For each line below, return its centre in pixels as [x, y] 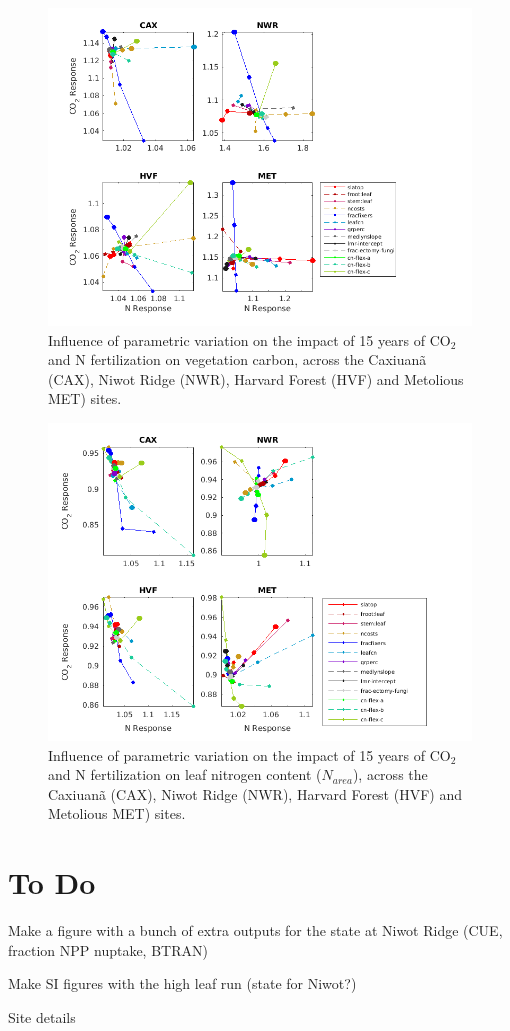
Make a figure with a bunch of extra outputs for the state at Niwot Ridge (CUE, [255, 930]
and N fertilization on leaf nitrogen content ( [185, 774]
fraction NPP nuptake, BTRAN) [108, 949]
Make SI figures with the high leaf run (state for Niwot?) [182, 983]
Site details [42, 1016]
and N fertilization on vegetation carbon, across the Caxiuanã [237, 359]
